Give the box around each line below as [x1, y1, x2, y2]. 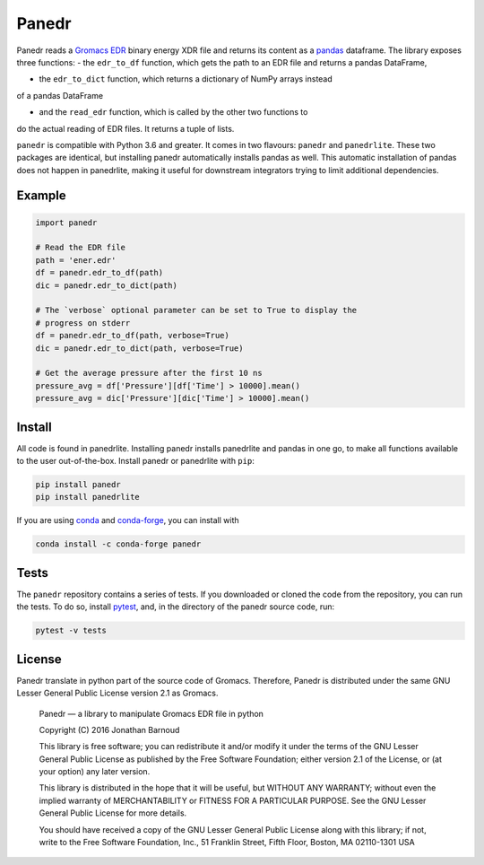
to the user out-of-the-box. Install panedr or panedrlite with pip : [16, 456, 255, 467]
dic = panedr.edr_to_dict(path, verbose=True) [35, 343, 244, 354]
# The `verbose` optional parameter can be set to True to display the [35, 305, 358, 316]
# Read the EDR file [35, 242, 125, 253]
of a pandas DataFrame [16, 90, 103, 100]
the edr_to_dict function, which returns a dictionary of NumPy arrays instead [39, 74, 333, 84]
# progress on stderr [35, 318, 131, 328]
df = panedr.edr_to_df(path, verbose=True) [35, 330, 230, 341]
